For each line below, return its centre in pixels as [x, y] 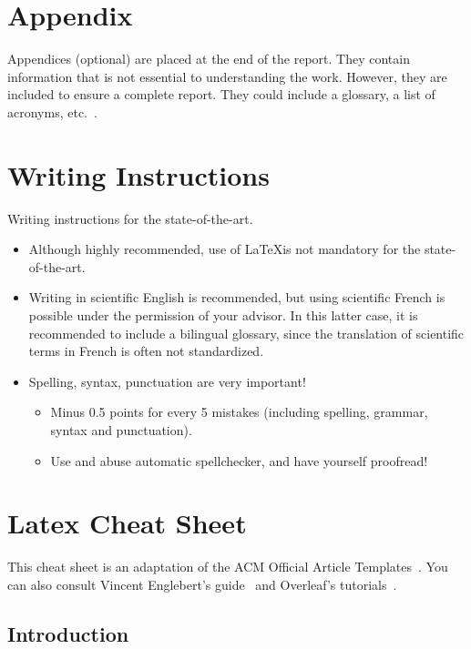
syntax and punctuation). [121, 429]
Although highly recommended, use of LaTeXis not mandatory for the [225, 249]
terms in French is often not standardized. [146, 351]
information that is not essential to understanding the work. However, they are [227, 76]
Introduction [68, 633]
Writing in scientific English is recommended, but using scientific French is [237, 297]
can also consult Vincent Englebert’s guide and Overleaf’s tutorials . [202, 584]
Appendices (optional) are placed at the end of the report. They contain [209, 59]
